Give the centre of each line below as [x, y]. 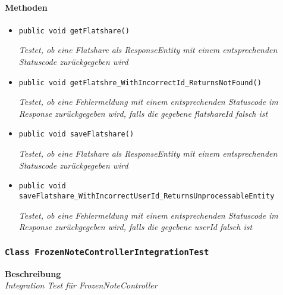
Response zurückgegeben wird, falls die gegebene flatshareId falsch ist [143, 113]
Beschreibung [33, 273]
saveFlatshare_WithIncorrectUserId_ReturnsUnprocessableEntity [147, 196]
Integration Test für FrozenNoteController [81, 285]
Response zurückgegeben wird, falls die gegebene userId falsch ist [136, 227]
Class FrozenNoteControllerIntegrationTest [107, 252]
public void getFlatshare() [74, 31]
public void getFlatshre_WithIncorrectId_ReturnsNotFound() [140, 83]
